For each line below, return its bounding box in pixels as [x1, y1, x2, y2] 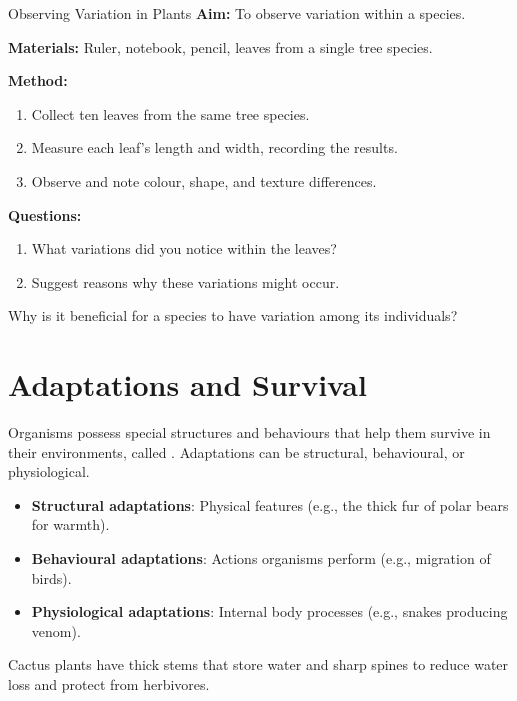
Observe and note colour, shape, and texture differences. [31, 170, 377, 191]
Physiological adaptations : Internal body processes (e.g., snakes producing [31, 601, 508, 622]
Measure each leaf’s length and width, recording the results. [31, 137, 398, 158]
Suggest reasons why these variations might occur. [31, 271, 340, 292]
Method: [8, 70, 68, 91]
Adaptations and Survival [8, 364, 367, 405]
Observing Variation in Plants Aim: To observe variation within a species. [8, 3, 466, 23]
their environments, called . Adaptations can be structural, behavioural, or [8, 441, 465, 462]
